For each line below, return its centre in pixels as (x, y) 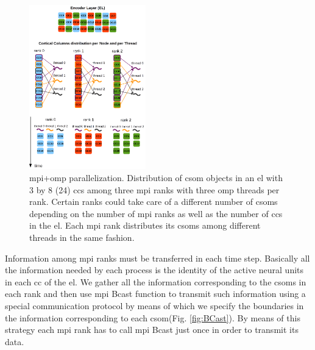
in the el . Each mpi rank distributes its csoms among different (145, 225)
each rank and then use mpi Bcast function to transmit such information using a (155, 294)
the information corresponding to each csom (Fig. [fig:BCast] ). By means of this (153, 317)
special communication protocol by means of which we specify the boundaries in (154, 305)
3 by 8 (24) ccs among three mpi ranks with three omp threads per (154, 189)
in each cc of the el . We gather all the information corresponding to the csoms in (156, 281)
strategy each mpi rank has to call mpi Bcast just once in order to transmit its (152, 330)
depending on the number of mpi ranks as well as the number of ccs (156, 213)
